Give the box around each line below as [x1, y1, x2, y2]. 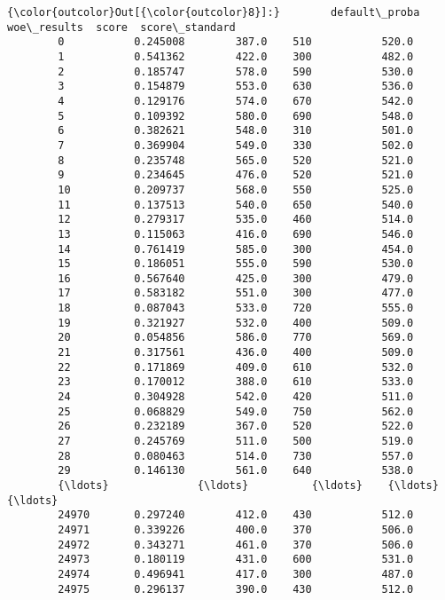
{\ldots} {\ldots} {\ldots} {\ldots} [58, 479, 439, 492]
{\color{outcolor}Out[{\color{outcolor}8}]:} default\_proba [7, 6, 420, 19]
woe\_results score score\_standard [7, 20, 236, 34]
